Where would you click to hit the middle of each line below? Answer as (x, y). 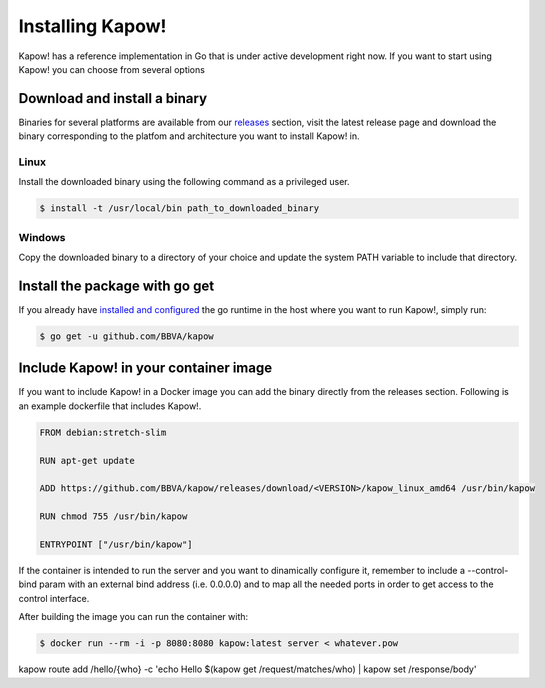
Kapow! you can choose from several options (111, 69)
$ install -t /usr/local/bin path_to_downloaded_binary (179, 208)
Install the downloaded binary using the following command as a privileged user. (184, 182)
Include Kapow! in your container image (145, 368)
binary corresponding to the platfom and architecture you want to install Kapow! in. (189, 136)
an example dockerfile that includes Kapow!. (110, 406)
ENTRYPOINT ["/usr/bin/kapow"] (116, 544)
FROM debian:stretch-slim (103, 432)
